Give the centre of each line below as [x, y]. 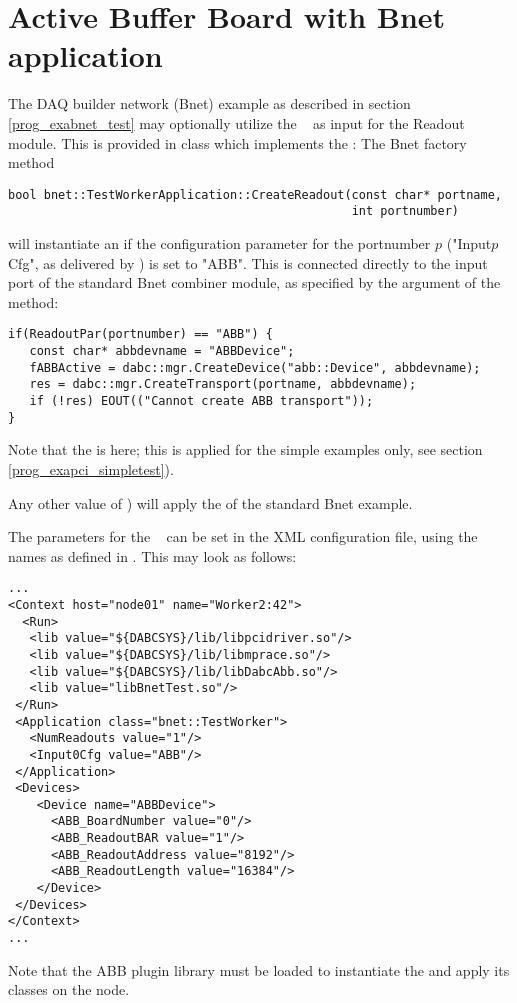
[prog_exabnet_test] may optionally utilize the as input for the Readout [236, 122]
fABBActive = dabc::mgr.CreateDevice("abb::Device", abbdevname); [255, 367]
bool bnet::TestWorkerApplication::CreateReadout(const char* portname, [255, 194]
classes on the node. [69, 989]
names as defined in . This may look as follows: [152, 555]
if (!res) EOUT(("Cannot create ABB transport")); [201, 401]
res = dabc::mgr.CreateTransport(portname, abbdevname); [223, 384]
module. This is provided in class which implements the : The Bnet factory [237, 142]
